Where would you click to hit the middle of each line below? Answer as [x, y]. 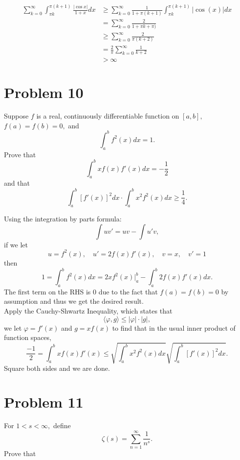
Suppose [16, 116]
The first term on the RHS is [47, 291]
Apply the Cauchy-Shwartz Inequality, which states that [88, 311]
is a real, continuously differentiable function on [108, 116]
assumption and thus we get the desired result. [74, 301]
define [62, 425]
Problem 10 [44, 92]
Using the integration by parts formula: [63, 219]
